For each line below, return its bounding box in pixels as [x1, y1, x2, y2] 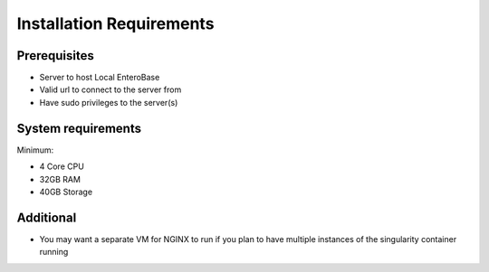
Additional [16, 210, 77, 225]
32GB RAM [39, 174, 81, 184]
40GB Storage [39, 186, 93, 197]
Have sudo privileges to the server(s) [39, 97, 178, 108]
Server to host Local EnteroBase [39, 72, 160, 83]
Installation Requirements [16, 14, 215, 33]
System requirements [16, 120, 142, 136]
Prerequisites [16, 48, 94, 63]
